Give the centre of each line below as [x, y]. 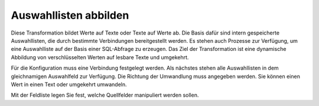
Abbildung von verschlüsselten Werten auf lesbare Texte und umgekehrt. [100, 57]
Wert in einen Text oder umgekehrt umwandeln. [69, 84]
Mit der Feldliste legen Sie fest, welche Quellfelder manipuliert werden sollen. [105, 95]
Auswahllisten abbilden [70, 15]
